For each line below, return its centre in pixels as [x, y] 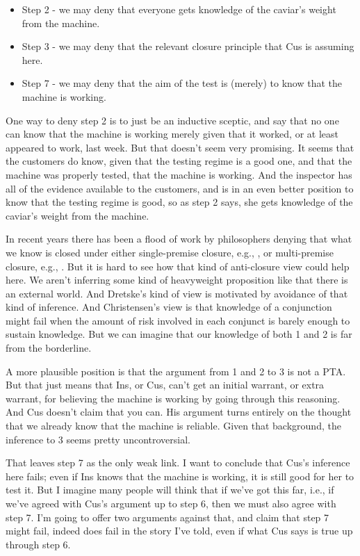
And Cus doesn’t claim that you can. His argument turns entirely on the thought [179, 412]
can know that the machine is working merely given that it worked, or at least [172, 134]
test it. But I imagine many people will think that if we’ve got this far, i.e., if [170, 490]
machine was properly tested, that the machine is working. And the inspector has [179, 174]
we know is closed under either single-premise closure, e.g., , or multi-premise [170, 252]
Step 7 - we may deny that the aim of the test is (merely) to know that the [182, 83]
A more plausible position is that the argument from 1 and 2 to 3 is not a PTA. [176, 371]
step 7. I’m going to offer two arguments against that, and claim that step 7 [167, 517]
